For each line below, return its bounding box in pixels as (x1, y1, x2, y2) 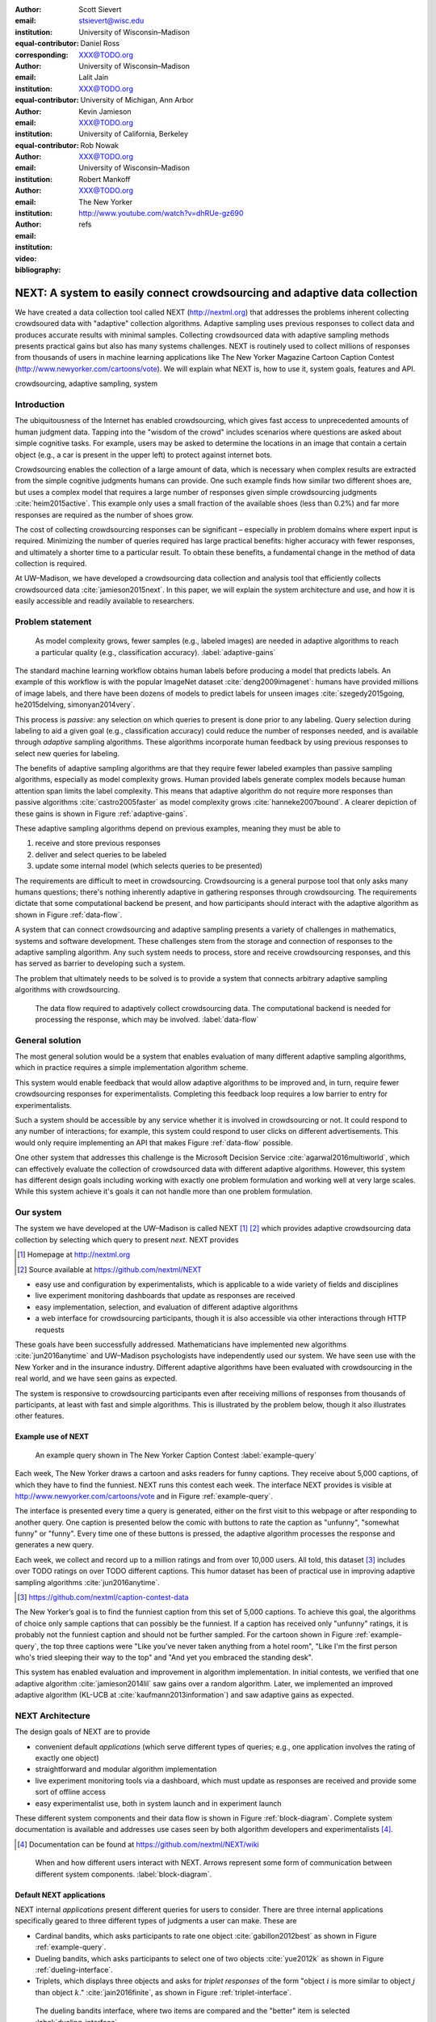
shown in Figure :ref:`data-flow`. (15, 910, 123, 920)
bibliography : (15, 264, 61, 274)
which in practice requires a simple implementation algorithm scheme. (15, 1063, 249, 1072)
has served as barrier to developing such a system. (15, 958, 186, 968)
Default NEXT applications (15, 1889, 106, 1900)
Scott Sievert (78, 5, 122, 14)
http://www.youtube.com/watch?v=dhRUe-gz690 (78, 209, 244, 218)
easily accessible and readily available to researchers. (15, 596, 195, 606)
